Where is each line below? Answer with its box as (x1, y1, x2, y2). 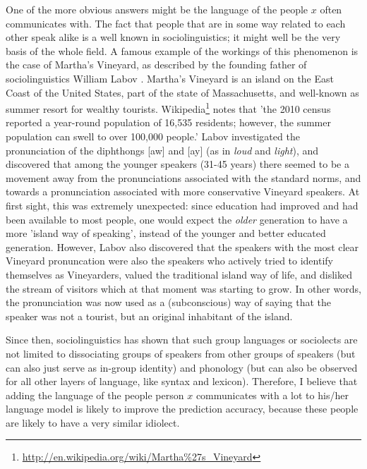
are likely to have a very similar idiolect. (6, 415, 180, 430)
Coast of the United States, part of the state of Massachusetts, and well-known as (6, 85, 359, 99)
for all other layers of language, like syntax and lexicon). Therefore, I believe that (6, 374, 358, 389)
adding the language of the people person (6, 387, 184, 402)
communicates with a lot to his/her (195, 387, 349, 402)
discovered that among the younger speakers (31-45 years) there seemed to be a (6, 157, 350, 171)
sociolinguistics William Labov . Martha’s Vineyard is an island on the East (6, 71, 334, 85)
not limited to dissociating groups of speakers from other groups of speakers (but (6, 346, 356, 360)
